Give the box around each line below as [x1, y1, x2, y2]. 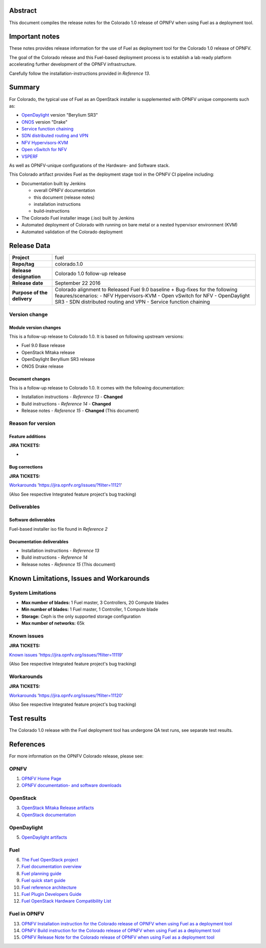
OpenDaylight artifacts [21, 834, 67, 840]
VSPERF [21, 153, 38, 159]
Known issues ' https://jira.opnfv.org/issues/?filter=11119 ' [9, 652, 123, 658]
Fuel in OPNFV [9, 911, 44, 917]
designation [12, 273, 41, 280]
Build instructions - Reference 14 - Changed [21, 401, 111, 407]
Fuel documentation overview [21, 864, 82, 870]
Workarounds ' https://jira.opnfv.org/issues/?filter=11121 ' [9, 482, 122, 488]
